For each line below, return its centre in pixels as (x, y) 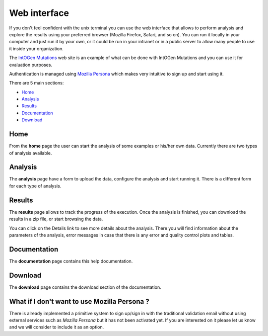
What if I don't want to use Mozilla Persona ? (79, 301)
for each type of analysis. (35, 186)
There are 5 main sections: (36, 83)
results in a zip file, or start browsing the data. (56, 219)
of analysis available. (31, 153)
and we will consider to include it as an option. (57, 327)
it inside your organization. (36, 48)
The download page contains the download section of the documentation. (85, 287)
